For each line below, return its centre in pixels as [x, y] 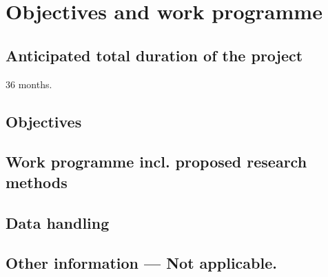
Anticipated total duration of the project [154, 55]
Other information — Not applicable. [141, 263]
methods [37, 182]
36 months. [29, 84]
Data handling [58, 222]
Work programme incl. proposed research [156, 162]
